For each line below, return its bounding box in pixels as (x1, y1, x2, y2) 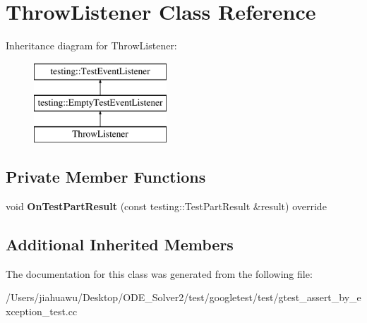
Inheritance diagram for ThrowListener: (6, 38, 177, 53)
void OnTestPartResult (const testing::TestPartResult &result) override (6, 198, 327, 213)
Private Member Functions (6, 166, 206, 188)
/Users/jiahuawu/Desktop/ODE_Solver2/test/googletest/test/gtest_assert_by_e (6, 290, 361, 305)
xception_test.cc (6, 303, 78, 318)
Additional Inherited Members (6, 233, 234, 255)
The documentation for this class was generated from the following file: (6, 266, 313, 281)
